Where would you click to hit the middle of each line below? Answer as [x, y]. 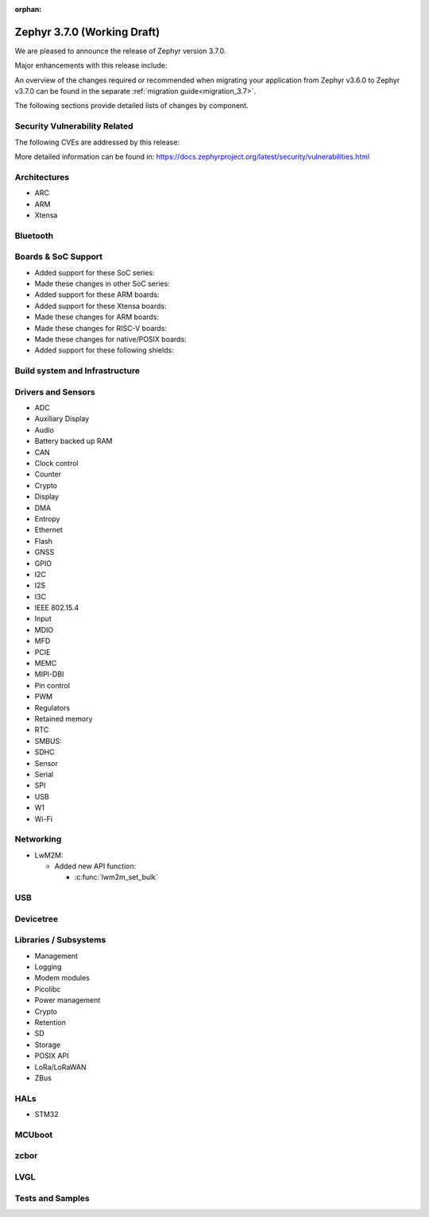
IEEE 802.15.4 [57, 608]
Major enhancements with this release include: [91, 65]
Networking [38, 839]
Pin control [52, 685]
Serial [44, 774]
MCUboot [34, 1134]
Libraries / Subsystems [60, 940]
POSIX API [52, 1056]
